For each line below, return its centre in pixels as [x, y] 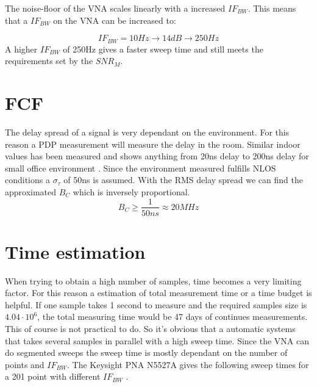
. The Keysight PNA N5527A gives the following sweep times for [188, 364]
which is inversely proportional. [131, 191]
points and [25, 364]
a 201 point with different [53, 376]
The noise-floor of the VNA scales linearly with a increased [115, 8]
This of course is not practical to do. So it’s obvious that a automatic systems [150, 329]
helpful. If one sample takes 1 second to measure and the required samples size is [156, 304]
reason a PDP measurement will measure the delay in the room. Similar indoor [153, 144]
